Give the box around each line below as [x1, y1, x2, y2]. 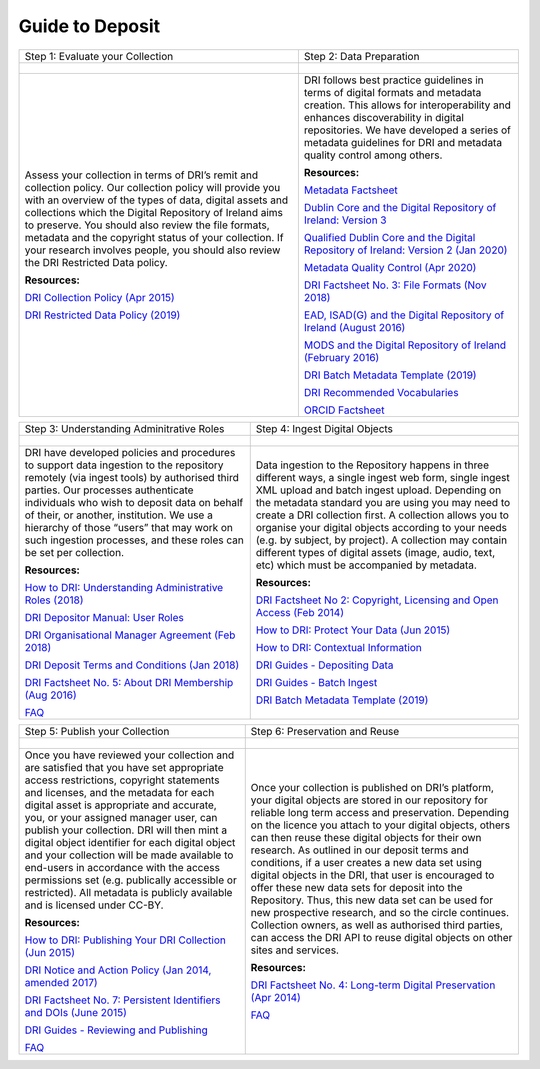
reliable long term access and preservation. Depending [250, 805, 510, 819]
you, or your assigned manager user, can [24, 810, 218, 824]
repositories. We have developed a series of [303, 123, 512, 137]
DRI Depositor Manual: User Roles [24, 610, 184, 624]
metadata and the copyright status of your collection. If [24, 230, 284, 244]
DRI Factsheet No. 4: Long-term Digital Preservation [250, 978, 496, 992]
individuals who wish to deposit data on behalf [24, 495, 244, 509]
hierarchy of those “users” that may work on [24, 520, 234, 534]
